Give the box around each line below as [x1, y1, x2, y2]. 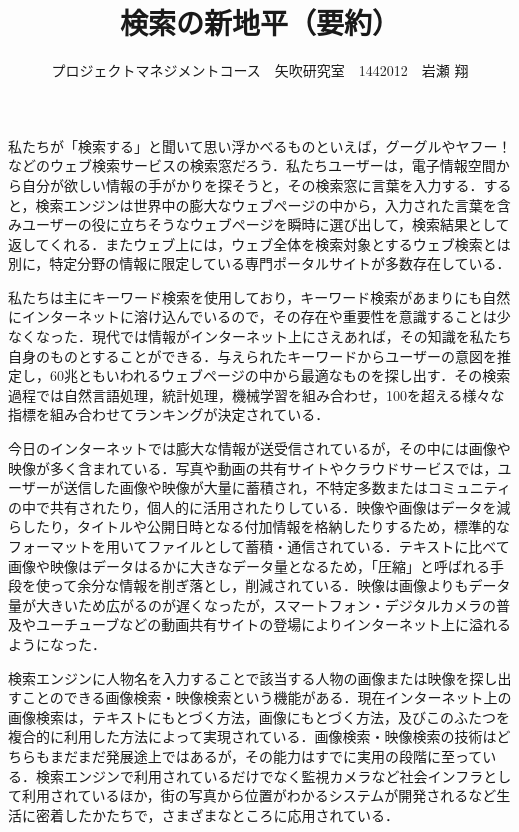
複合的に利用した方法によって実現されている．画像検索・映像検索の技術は [8, 726, 497, 747]
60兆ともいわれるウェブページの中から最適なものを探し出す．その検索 [49, 365, 511, 386]
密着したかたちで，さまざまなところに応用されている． [35, 804, 400, 825]
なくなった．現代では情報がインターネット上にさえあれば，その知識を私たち [8, 326, 512, 347]
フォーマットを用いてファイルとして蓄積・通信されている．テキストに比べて [8, 536, 510, 556]
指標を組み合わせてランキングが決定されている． [8, 404, 330, 425]
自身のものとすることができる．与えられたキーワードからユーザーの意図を [8, 345, 498, 366]
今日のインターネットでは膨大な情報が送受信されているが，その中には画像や [8, 438, 511, 459]
